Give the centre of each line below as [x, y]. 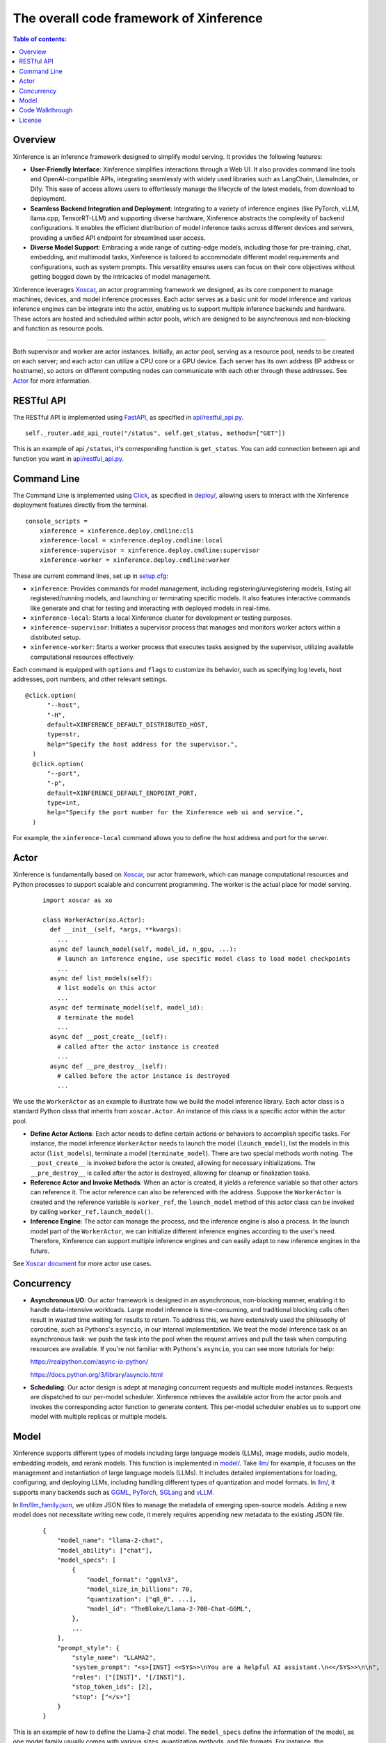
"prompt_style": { [88, 1648]
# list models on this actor [106, 988]
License [30, 120]
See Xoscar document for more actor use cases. [82, 1264]
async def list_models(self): [101, 979]
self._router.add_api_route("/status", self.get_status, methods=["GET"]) [155, 433]
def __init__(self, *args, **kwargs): [116, 930]
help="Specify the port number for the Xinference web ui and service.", [175, 813]
